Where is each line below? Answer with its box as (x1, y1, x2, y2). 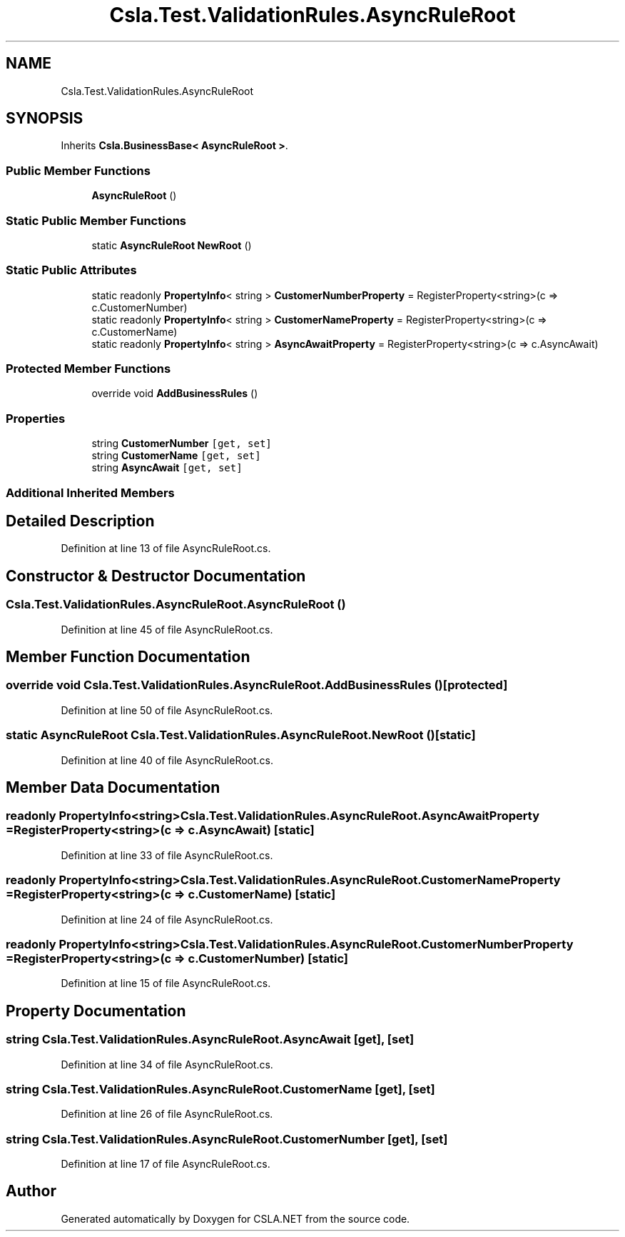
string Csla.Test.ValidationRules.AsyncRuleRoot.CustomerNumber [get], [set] (6, 1131, 448, 1146)
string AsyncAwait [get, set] (91, 461, 243, 474)
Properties (6, 411, 66, 426)
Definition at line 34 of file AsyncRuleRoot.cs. (61, 1058, 273, 1071)
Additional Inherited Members (6, 485, 175, 500)
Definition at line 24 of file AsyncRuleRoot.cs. (61, 913, 273, 926)
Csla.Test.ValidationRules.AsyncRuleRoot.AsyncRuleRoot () (6, 597, 346, 612)
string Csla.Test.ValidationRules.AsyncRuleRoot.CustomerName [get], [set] (6, 1081, 435, 1096)
